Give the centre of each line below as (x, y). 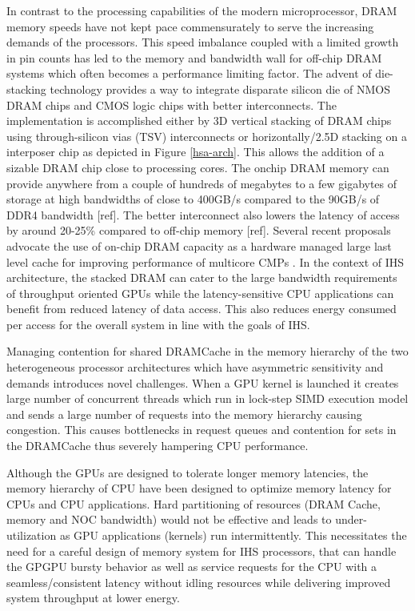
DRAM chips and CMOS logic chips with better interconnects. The (172, 105)
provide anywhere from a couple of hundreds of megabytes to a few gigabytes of (202, 183)
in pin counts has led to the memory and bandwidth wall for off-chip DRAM (194, 57)
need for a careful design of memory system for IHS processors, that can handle (202, 551)
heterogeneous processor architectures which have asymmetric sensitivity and (195, 367)
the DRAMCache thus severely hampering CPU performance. (158, 446)
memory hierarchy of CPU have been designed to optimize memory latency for (199, 488)
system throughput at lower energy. (93, 598)
